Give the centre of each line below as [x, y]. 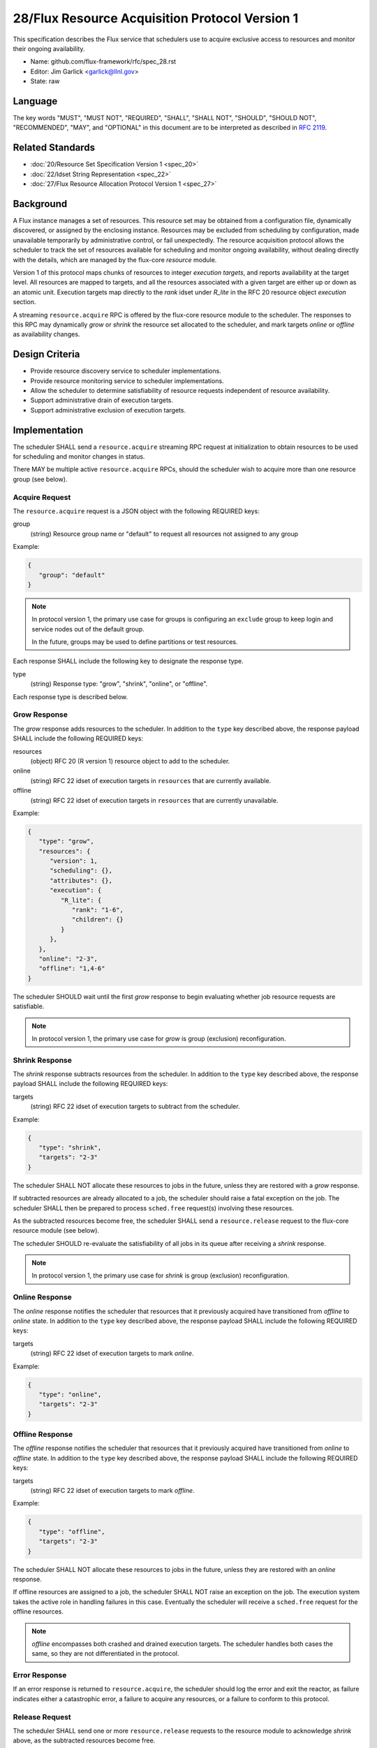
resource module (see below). [56, 1231]
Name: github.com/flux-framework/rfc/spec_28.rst [103, 62]
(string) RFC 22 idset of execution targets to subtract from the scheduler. [135, 1106]
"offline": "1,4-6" [72, 969]
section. [24, 302]
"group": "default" [72, 575]
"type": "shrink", [70, 1147]
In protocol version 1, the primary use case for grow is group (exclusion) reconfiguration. [159, 1038]
